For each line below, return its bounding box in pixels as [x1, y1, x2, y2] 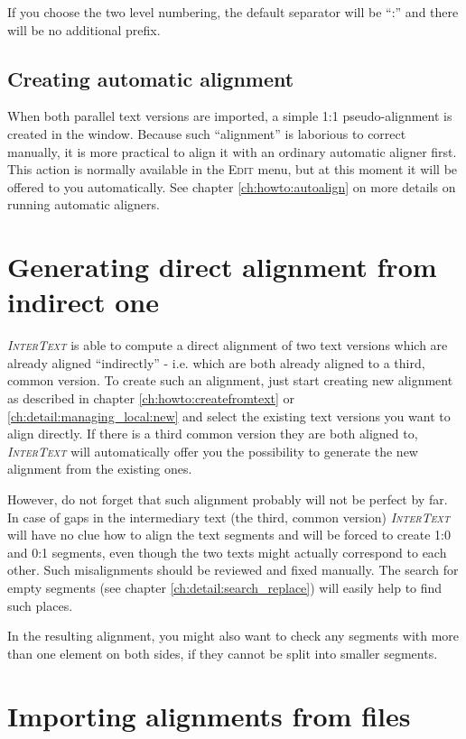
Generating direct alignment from [7, 248, 437, 285]
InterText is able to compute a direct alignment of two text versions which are [7, 336, 448, 355]
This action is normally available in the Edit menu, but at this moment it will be [7, 160, 458, 179]
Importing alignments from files [7, 697, 411, 734]
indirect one [7, 283, 159, 320]
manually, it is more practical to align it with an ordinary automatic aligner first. [7, 142, 457, 161]
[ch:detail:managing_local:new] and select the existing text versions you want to [7, 406, 451, 425]
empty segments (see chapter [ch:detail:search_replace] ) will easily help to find [7, 577, 443, 596]
